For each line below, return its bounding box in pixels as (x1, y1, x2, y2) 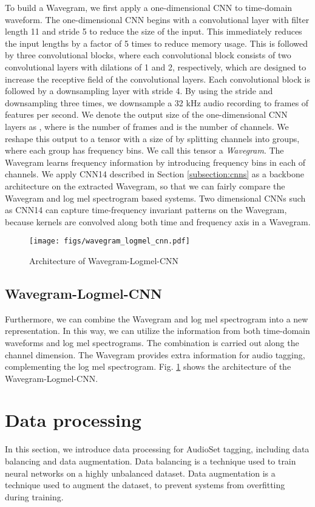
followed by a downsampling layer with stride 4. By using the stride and (5, 84, 273, 97)
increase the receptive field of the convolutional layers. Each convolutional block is (5, 72, 310, 85)
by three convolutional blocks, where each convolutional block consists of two (5, 49, 291, 61)
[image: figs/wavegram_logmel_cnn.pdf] (29, 237, 190, 246)
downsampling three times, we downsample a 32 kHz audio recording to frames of (5, 96, 309, 109)
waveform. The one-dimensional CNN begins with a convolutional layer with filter (5, 13, 310, 26)
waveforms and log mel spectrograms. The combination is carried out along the (5, 336, 299, 349)
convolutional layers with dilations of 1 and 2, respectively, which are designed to (5, 60, 307, 73)
